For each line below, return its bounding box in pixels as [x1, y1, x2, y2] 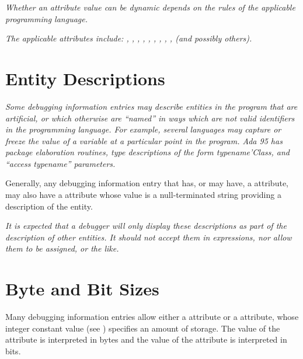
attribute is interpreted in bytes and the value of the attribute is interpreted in [5, 333, 287, 346]
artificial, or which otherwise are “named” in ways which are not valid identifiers [5, 111, 295, 124]
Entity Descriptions [5, 66, 165, 90]
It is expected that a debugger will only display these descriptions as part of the [5, 219, 287, 232]
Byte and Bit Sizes [5, 277, 159, 301]
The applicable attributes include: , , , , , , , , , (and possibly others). [5, 32, 252, 44]
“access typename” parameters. [5, 157, 116, 169]
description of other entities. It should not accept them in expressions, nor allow [5, 231, 292, 243]
